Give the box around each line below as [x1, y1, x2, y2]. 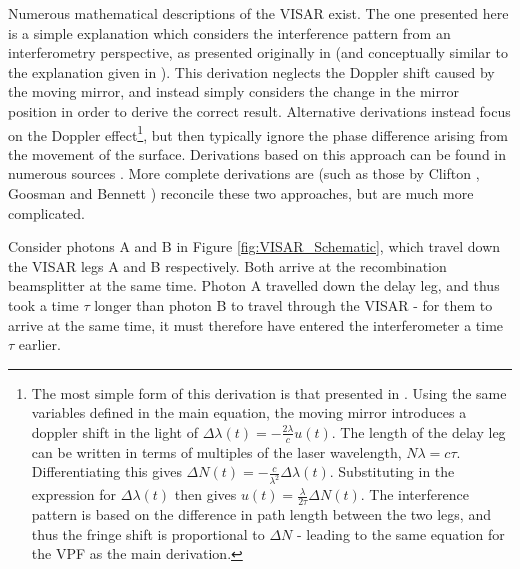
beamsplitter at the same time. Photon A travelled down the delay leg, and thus [8, 275, 500, 296]
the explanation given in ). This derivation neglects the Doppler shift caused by [8, 61, 495, 82]
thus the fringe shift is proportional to [31, 523, 265, 544]
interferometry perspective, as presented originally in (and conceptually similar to [8, 42, 508, 63]
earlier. [18, 334, 61, 355]
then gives [174, 484, 237, 505]
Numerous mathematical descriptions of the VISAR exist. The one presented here [8, 3, 509, 23]
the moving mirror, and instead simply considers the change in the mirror [8, 81, 459, 102]
